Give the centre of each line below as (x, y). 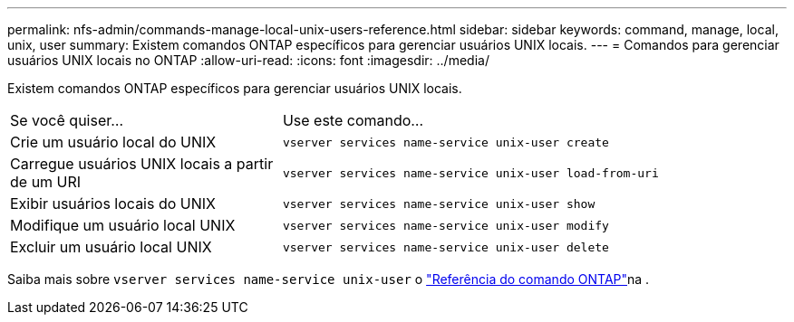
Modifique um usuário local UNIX (123, 225)
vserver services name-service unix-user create (445, 142)
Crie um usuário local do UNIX (113, 142)
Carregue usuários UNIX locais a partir (142, 164)
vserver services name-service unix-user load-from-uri (470, 173)
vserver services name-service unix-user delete (445, 247)
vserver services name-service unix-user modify (445, 225)
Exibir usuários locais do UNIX (113, 204)
